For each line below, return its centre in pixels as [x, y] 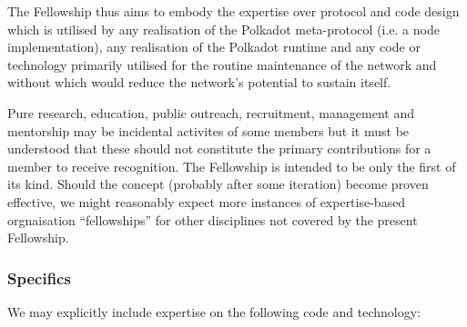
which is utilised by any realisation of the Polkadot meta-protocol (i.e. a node [223, 29]
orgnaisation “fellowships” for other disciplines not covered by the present [213, 219]
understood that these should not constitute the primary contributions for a [219, 149]
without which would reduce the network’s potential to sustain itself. [199, 82]
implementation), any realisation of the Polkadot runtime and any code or [214, 47]
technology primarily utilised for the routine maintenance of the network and [222, 64]
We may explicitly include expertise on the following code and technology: [214, 311]
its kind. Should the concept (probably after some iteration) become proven [218, 184]
